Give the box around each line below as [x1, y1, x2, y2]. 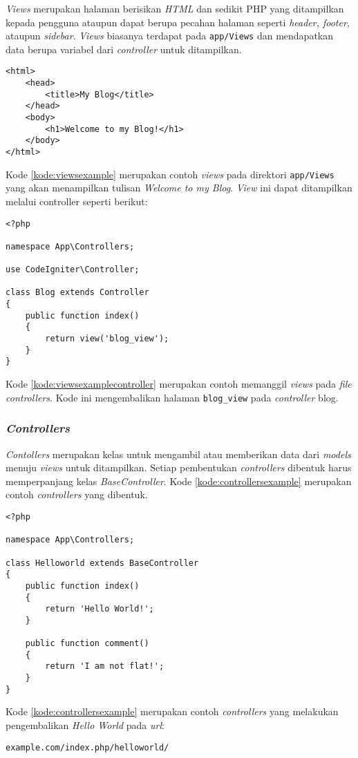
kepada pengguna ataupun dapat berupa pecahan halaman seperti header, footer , [6, 15, 350, 29]
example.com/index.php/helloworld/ [6, 742, 169, 752]
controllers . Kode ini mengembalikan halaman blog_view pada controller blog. [6, 390, 339, 404]
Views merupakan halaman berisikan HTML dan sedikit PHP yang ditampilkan [6, 1, 344, 15]
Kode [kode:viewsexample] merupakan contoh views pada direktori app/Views [6, 167, 335, 181]
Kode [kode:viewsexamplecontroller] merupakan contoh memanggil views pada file [6, 377, 352, 391]
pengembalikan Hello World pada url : [6, 718, 164, 732]
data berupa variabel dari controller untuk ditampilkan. [6, 41, 242, 56]
